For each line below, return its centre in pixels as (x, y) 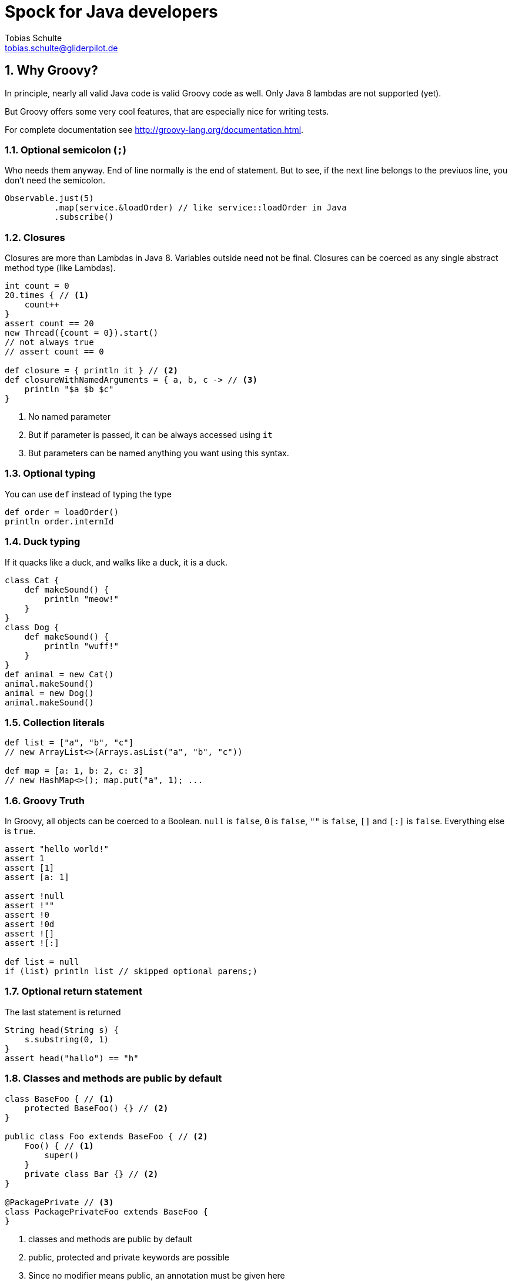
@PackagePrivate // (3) (59, 1202)
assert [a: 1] (37, 877)
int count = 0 (37, 286)
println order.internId (59, 521)
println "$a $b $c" (69, 389)
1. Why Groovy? (51, 71)
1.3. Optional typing (50, 474)
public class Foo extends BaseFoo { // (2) (106, 1136)
